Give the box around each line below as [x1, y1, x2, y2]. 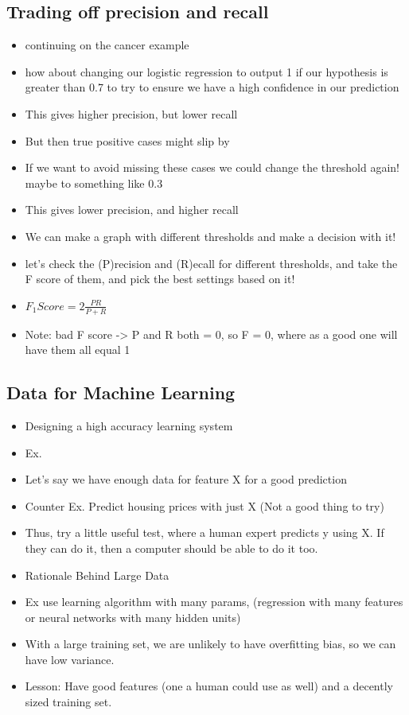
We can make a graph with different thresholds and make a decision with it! [25, 227, 396, 244]
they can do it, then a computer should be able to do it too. [25, 539, 318, 556]
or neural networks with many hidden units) [25, 608, 241, 625]
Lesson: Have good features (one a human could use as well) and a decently [25, 678, 393, 694]
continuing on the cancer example [25, 37, 189, 53]
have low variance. [25, 651, 115, 667]
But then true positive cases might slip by [25, 132, 230, 149]
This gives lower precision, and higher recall [25, 201, 239, 218]
